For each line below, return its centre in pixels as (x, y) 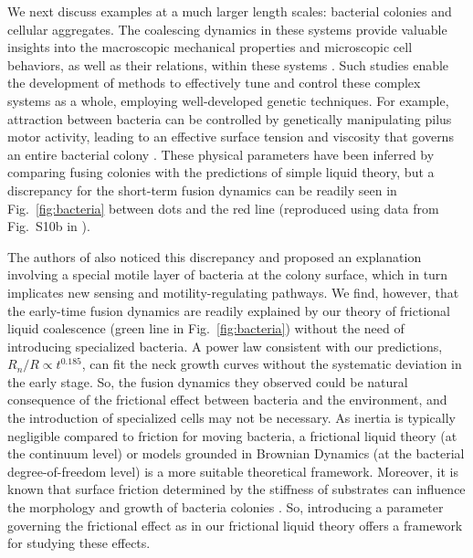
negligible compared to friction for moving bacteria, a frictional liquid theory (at (232, 435)
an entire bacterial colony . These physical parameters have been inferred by (221, 154)
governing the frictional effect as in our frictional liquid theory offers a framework (235, 525)
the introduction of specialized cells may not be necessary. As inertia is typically (231, 418)
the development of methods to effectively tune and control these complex (214, 83)
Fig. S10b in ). (49, 226)
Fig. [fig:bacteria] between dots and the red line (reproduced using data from (223, 208)
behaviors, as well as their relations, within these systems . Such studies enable (228, 64)
